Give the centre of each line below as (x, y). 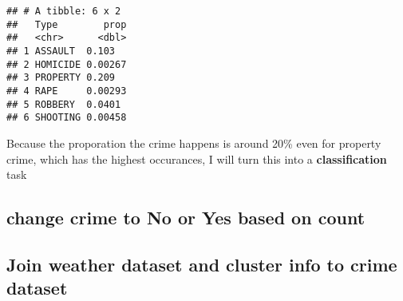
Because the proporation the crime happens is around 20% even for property (194, 143)
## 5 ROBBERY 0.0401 (64, 104)
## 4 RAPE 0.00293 (67, 91)
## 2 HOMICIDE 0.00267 (67, 64)
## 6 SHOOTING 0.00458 (67, 118)
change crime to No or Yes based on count (186, 218)
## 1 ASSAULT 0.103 (61, 51)
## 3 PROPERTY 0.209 (61, 78)
